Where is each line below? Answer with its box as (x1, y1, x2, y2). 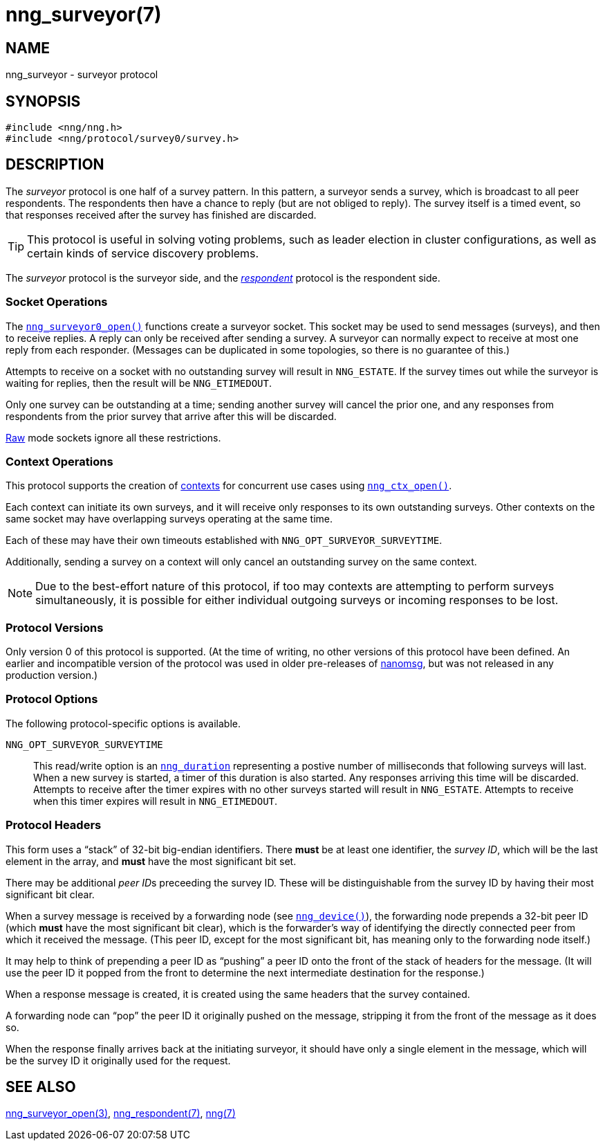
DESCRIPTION (6, 156, 104, 174)
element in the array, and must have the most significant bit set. (6, 855, 297, 867)
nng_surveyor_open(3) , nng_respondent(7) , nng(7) (6, 1107, 236, 1120)
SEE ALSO (6, 1078, 76, 1096)
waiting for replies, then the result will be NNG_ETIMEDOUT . (6, 376, 272, 389)
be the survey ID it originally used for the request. (6, 1054, 231, 1066)
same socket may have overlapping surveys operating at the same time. (6, 513, 333, 525)
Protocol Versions (6, 620, 104, 635)
